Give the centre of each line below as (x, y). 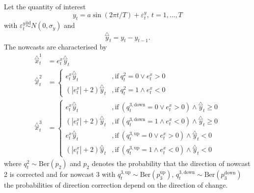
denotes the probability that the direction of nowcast (171, 163)
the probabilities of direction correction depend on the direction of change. (116, 184)
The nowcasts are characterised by (55, 47)
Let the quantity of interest (45, 6)
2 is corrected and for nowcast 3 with (60, 174)
